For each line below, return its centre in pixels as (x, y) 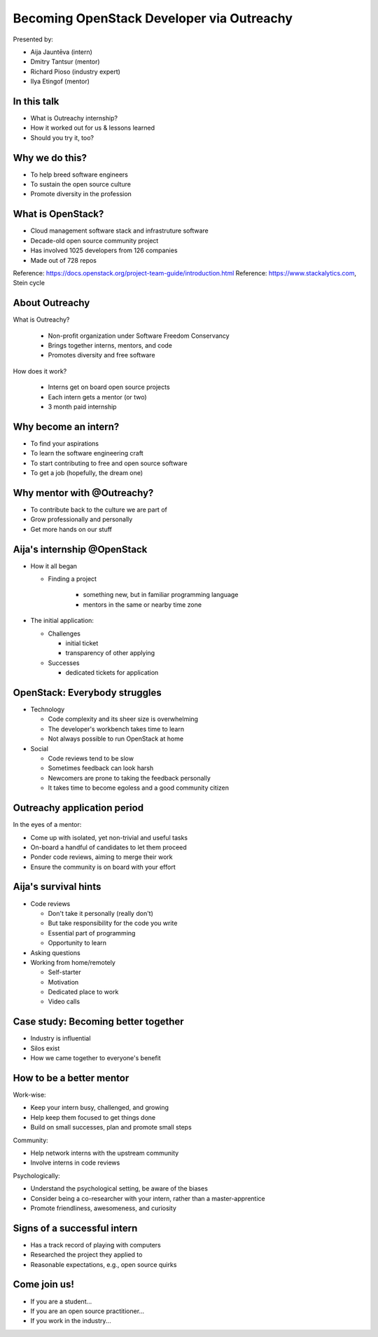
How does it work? (40, 371)
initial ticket (82, 643)
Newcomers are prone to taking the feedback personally (129, 778)
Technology (48, 709)
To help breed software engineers (79, 174)
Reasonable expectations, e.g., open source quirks (104, 1264)
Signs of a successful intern (75, 1228)
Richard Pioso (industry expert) (75, 71)
